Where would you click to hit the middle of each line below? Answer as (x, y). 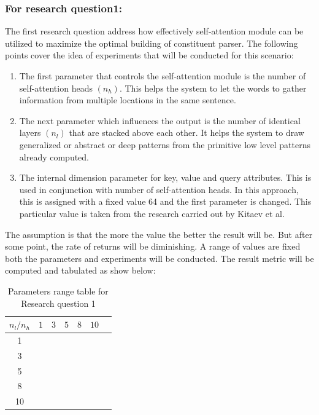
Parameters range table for (58, 290)
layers (30, 132)
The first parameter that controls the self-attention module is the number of (163, 76)
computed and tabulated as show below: (80, 270)
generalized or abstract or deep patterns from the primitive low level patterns (165, 144)
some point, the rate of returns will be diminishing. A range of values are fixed (153, 246)
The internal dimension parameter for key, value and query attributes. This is (165, 177)
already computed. (54, 156)
